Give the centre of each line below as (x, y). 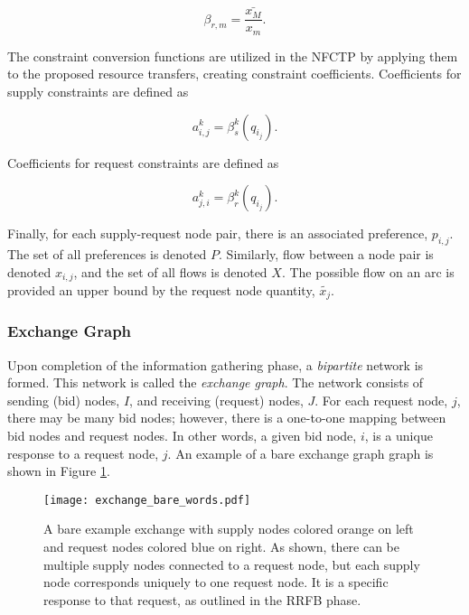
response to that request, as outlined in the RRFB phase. (202, 599)
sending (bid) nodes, (64, 400)
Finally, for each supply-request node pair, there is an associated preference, (218, 233)
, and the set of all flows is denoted (170, 271)
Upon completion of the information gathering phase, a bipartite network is (216, 364)
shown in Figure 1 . (59, 471)
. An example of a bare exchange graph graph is (300, 453)
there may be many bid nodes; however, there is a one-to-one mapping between (227, 418)
